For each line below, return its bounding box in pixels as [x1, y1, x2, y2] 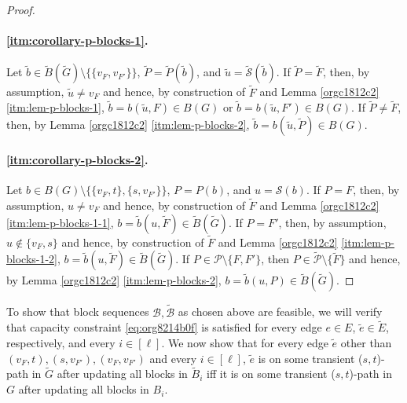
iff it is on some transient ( [207, 365, 335, 382]
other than [340, 335, 392, 351]
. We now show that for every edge [161, 335, 328, 351]
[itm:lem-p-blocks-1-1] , [6, 214, 114, 230]
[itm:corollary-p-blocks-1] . [6, 32, 148, 49]
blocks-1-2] [6, 251, 58, 267]
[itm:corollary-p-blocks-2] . [6, 152, 148, 168]
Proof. [6, 2, 35, 17]
